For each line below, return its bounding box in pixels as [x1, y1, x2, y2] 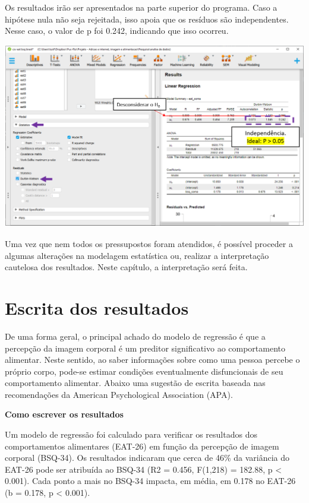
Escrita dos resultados [5, 295, 189, 319]
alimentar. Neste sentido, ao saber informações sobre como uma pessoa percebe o [5, 353, 300, 366]
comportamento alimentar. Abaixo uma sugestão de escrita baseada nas [5, 377, 266, 389]
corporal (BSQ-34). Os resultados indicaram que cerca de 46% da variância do [5, 451, 289, 464]
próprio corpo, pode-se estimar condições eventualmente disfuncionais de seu [5, 365, 283, 377]
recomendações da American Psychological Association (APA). [5, 388, 233, 400]
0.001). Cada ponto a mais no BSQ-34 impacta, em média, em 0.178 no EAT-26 [5, 474, 296, 487]
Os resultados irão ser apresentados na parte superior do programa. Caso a [5, 1, 278, 13]
